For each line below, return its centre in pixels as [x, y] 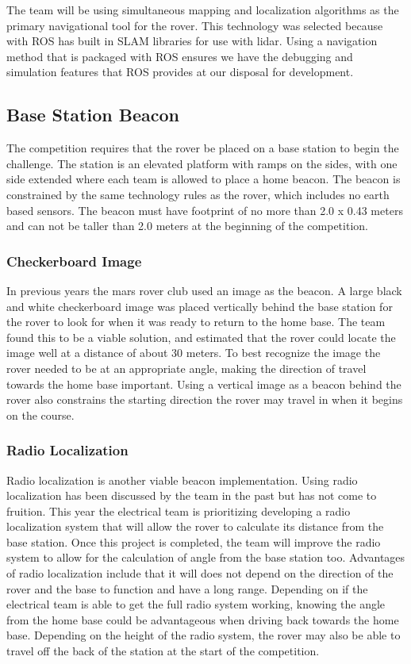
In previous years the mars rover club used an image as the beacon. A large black [204, 290]
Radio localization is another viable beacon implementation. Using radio [182, 480]
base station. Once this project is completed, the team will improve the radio [194, 541]
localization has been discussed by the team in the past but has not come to [192, 495]
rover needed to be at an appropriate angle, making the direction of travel [186, 368]
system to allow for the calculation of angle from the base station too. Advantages [206, 557]
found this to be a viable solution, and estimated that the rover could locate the [201, 337]
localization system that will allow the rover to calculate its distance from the [195, 526]
